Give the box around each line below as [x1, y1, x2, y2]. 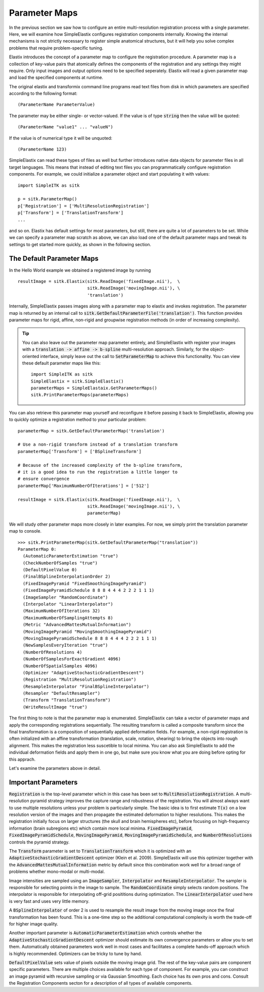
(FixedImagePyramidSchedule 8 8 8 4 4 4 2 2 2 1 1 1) [22, 587, 154, 593]
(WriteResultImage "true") [22, 704, 88, 710]
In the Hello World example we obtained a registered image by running [9, 267, 151, 273]
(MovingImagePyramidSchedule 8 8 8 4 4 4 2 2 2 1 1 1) [22, 636, 157, 641]
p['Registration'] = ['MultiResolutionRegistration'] [18, 203, 149, 208]
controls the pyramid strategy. [9, 839, 70, 845]
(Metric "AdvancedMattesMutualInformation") [22, 622, 132, 628]
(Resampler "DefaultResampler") [22, 690, 100, 696]
